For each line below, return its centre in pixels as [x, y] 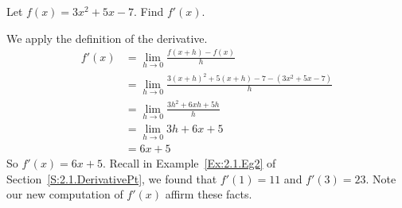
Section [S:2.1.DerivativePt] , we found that [112, 178]
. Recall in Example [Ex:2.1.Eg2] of [189, 163]
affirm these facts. [209, 194]
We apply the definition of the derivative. [107, 38]
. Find [149, 11]
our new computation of [65, 194]
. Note [381, 178]
